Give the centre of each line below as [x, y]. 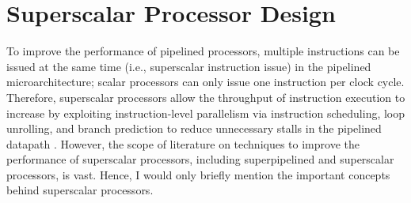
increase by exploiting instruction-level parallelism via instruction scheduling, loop [206, 113]
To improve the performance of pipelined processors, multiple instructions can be [203, 51]
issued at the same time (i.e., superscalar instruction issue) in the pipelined [189, 66]
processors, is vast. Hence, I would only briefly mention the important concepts [198, 174]
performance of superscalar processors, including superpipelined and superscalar [200, 159]
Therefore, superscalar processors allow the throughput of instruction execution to [206, 97]
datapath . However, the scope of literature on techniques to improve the [183, 143]
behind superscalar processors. [80, 190]
